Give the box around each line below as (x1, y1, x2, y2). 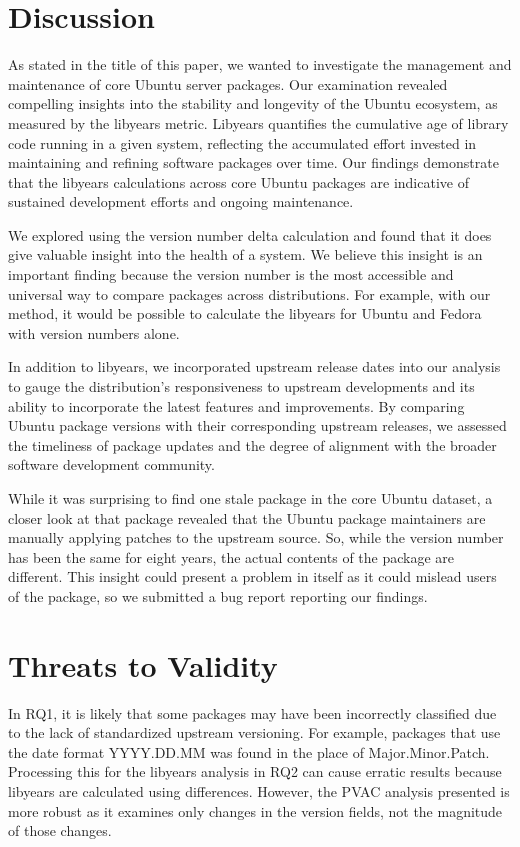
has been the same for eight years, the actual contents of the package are (8, 546, 455, 567)
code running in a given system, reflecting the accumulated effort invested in (8, 132, 477, 153)
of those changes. (8, 820, 112, 841)
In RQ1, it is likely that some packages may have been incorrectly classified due (8, 702, 497, 723)
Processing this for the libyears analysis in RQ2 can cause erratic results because (8, 761, 502, 782)
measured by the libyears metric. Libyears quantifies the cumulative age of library (8, 112, 509, 133)
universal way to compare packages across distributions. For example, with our (8, 283, 491, 304)
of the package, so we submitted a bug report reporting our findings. (8, 585, 428, 606)
